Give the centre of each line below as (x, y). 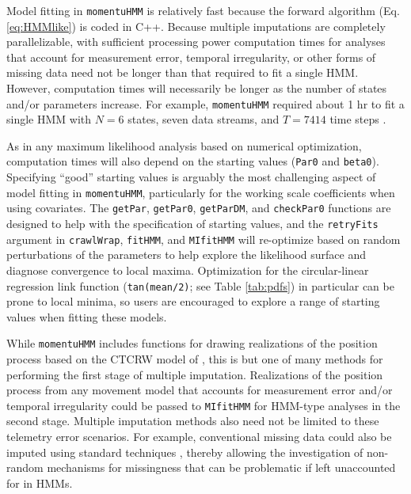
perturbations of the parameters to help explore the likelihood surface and (186, 255)
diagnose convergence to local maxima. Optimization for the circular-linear (188, 270)
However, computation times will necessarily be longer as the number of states (197, 88)
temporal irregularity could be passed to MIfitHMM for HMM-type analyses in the (204, 405)
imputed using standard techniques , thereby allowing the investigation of (185, 452)
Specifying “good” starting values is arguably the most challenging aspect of (191, 177)
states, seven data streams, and (204, 119)
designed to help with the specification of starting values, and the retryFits (192, 224)
